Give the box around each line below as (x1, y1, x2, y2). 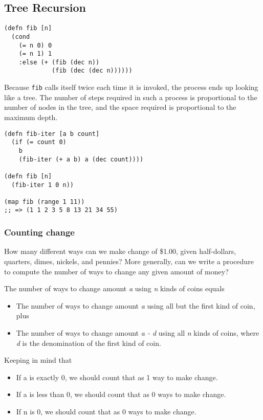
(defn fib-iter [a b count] (4, 130, 100, 137)
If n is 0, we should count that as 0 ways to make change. (16, 406, 196, 416)
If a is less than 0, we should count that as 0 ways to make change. (16, 389, 226, 400)
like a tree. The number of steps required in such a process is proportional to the (4, 91, 257, 102)
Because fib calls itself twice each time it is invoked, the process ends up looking (4, 82, 258, 92)
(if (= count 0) (11, 138, 67, 146)
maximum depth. (4, 111, 58, 122)
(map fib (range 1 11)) (4, 198, 85, 205)
